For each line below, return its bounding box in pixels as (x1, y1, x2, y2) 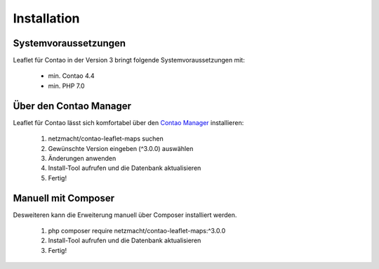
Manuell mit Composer (13, 192, 115, 204)
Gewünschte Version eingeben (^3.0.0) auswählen (48, 144, 194, 152)
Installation (13, 11, 80, 26)
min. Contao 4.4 (48, 72, 95, 80)
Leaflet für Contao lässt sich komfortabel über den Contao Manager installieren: (13, 118, 244, 126)
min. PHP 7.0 (48, 81, 85, 90)
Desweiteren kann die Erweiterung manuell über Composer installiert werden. (13, 211, 237, 219)
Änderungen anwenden (48, 154, 117, 162)
